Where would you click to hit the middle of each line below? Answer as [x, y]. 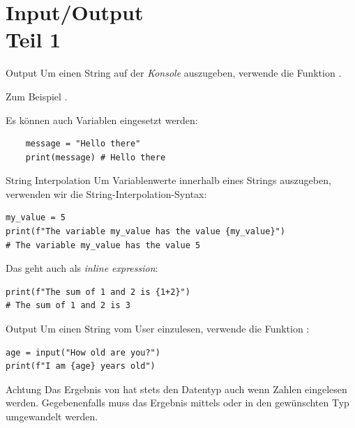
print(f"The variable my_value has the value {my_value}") [145, 232]
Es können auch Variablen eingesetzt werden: [102, 120]
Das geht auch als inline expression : [82, 268]
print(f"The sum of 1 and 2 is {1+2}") [98, 292]
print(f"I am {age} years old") [81, 366]
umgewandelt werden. [52, 416]
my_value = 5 [36, 218]
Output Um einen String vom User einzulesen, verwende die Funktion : [158, 329]
